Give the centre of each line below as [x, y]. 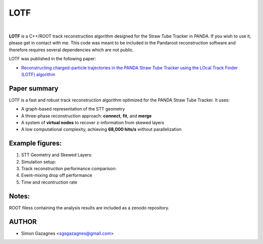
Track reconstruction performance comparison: [69, 169]
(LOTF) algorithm [38, 74]
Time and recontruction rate [49, 182]
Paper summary [34, 88]
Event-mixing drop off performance [57, 175]
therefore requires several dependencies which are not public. [71, 50]
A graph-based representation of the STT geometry [73, 109]
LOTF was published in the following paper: [53, 59]
